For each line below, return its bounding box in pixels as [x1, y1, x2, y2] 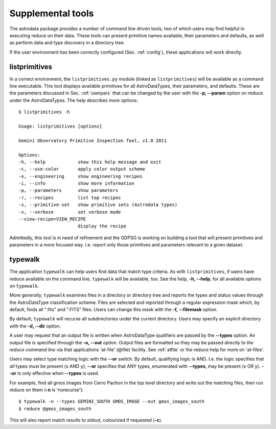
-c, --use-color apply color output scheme [18, 166, 146, 172]
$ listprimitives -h [18, 109, 70, 115]
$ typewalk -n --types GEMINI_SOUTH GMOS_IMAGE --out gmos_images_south [18, 398, 204, 405]
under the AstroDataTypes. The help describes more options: [9, 97, 138, 103]
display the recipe [77, 223, 127, 229]
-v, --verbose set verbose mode [18, 209, 121, 215]
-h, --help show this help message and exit [18, 159, 162, 165]
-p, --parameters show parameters [18, 188, 119, 193]
